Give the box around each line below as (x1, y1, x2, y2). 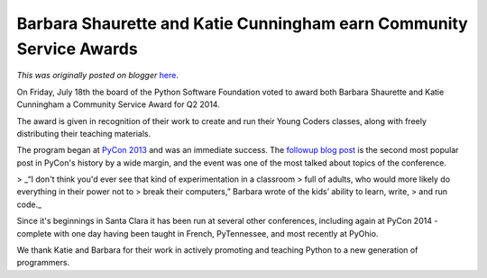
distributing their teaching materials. (16, 128, 152, 139)
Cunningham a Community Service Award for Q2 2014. (16, 99, 220, 110)
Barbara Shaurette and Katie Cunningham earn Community (16, 13, 468, 33)
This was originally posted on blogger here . (16, 70, 179, 81)
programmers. (16, 257, 70, 268)
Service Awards (16, 39, 139, 58)
